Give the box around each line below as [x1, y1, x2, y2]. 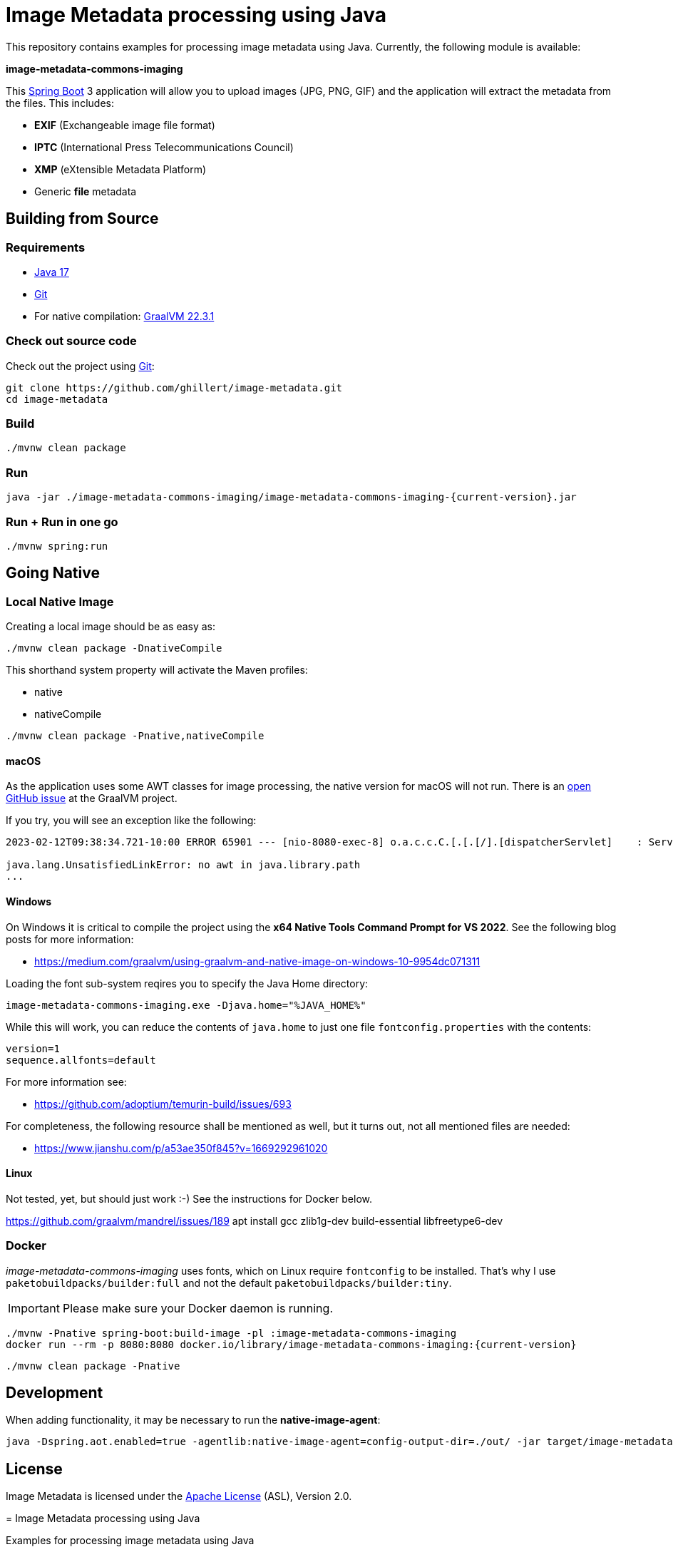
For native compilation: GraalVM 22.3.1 [34, 309, 215, 322]
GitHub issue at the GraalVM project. [6, 792, 178, 805]
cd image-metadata [6, 393, 108, 405]
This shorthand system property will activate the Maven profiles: [6, 664, 308, 677]
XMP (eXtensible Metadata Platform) [34, 163, 207, 175]
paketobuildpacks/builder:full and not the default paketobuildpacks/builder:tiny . [6, 1276, 452, 1289]
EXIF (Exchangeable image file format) [34, 118, 215, 131]
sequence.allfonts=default [6, 1054, 156, 1066]
